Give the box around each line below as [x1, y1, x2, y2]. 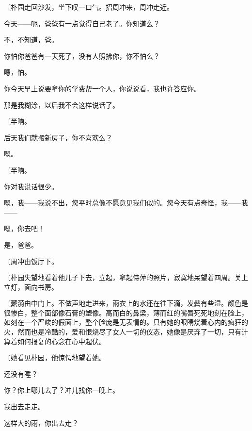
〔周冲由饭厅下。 [4, 256, 58, 266]
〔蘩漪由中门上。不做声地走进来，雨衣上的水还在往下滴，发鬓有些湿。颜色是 [4, 298, 248, 308]
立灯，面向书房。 [4, 282, 58, 292]
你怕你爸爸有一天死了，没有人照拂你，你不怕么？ [4, 50, 160, 61]
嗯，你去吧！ [4, 223, 45, 233]
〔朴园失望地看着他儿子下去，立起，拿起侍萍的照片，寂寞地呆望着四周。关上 [4, 272, 248, 282]
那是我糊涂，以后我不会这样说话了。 [4, 99, 119, 110]
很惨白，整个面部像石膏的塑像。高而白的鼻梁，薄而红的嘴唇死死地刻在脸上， [4, 307, 248, 317]
